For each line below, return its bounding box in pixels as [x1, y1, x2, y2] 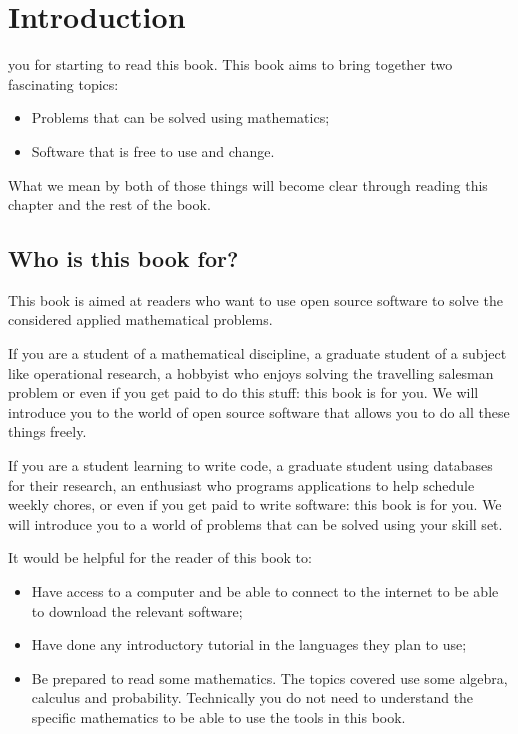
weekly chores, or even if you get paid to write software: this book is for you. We [8, 494, 502, 515]
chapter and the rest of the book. [8, 194, 211, 215]
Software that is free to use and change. [31, 140, 275, 161]
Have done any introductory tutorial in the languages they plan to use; [31, 634, 467, 655]
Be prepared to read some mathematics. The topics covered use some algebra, [31, 667, 508, 688]
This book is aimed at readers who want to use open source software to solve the [8, 289, 503, 310]
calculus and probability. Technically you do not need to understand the [31, 687, 474, 708]
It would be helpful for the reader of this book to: [8, 547, 312, 568]
